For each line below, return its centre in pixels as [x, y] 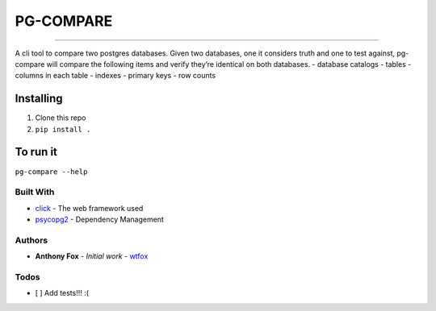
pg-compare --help [51, 172]
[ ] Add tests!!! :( [62, 293]
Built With [35, 192]
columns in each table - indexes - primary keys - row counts [115, 76]
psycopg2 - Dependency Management [100, 220]
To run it [36, 152]
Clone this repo [61, 118]
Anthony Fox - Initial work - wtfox [92, 256]
